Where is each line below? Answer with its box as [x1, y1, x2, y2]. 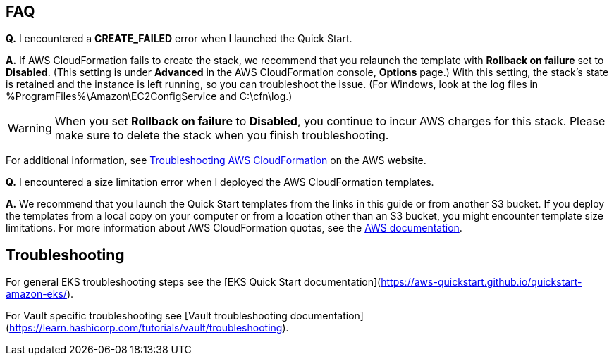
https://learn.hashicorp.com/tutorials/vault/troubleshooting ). [9, 322, 289, 334]
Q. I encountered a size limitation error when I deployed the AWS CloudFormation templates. [6, 176, 434, 189]
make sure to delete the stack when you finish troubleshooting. [54, 128, 389, 143]
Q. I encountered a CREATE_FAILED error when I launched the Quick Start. [6, 32, 352, 45]
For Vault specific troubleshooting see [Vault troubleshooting [6, 310, 288, 322]
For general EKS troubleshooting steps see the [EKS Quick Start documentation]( [6, 276, 381, 289]
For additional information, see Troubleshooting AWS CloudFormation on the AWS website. [6, 154, 426, 167]
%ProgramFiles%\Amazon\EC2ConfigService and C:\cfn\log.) [6, 90, 293, 103]
